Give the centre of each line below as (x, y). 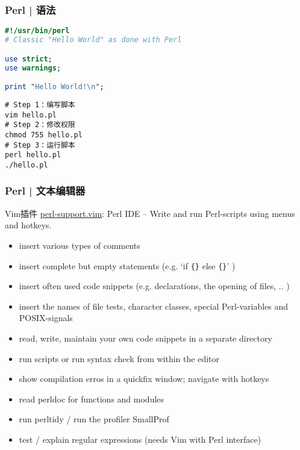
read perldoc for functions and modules (92, 398)
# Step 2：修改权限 (40, 125)
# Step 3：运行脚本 (40, 145)
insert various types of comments (80, 245)
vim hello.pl (31, 115)
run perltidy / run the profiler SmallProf (94, 419)
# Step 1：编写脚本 (40, 105)
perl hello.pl (33, 155)
